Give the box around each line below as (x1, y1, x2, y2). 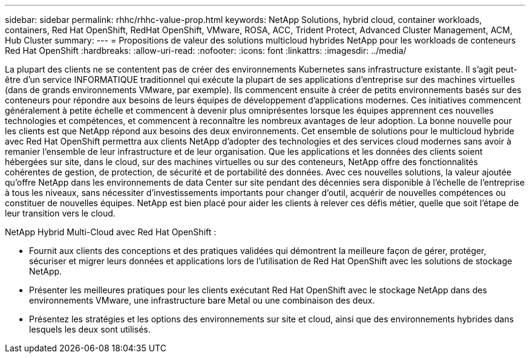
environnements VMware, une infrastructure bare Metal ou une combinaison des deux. (29, 295, 375, 305)
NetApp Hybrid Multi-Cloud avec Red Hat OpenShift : (5, 227, 217, 237)
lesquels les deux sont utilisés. (29, 324, 151, 334)
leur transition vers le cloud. (5, 208, 116, 218)
